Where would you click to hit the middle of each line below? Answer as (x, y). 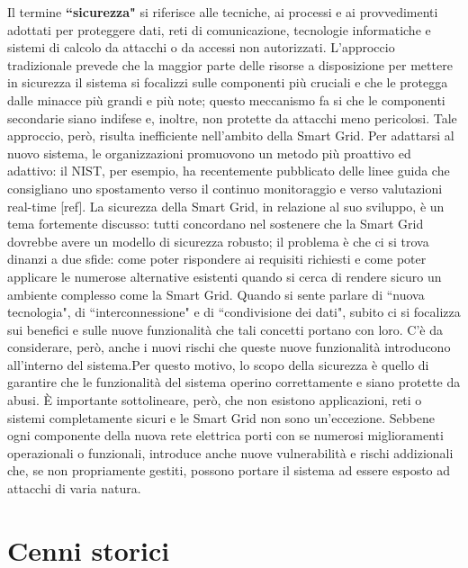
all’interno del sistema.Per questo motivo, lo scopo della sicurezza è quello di (218, 364)
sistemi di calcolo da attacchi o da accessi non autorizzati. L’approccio (201, 47)
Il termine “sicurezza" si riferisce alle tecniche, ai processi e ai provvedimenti (223, 12)
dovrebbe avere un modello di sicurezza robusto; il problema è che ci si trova (218, 241)
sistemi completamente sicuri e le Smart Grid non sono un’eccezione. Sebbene (221, 417)
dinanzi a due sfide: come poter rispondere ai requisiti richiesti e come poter (217, 259)
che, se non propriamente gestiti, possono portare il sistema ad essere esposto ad (229, 470)
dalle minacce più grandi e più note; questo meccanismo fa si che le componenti (226, 99)
